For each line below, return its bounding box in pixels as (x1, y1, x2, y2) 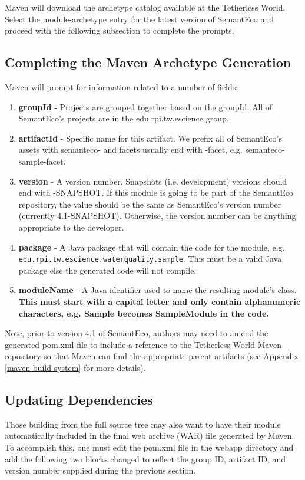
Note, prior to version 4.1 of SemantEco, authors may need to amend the (5, 327, 268, 339)
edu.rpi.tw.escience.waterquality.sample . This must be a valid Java (18, 252, 282, 265)
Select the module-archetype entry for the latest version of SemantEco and (5, 12, 274, 25)
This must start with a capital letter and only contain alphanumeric (18, 295, 301, 307)
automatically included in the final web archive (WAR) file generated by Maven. (5, 429, 294, 442)
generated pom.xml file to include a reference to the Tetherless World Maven (5, 338, 282, 350)
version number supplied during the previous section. (5, 464, 196, 476)
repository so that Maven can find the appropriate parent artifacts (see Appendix (5, 350, 299, 362)
